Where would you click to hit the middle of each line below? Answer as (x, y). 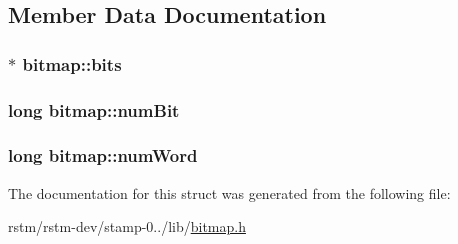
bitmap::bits (72, 63)
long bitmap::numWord (103, 155)
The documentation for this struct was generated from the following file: (229, 192)
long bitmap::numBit (94, 109)
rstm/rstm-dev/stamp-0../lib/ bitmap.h (127, 226)
